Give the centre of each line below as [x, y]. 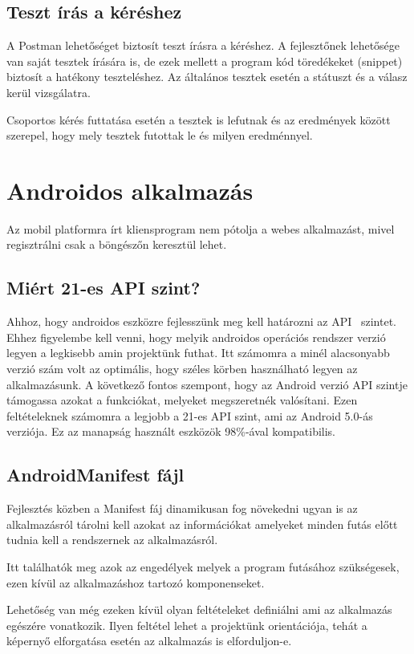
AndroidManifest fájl [95, 475]
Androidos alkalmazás [130, 190]
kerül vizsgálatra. [49, 92]
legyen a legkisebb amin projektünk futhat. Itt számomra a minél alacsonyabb [198, 353]
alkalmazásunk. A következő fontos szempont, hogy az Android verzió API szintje [207, 384]
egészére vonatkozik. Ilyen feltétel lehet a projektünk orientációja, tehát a [187, 625]
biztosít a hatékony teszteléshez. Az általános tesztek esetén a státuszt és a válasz [207, 77]
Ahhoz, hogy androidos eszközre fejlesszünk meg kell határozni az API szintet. [202, 321]
